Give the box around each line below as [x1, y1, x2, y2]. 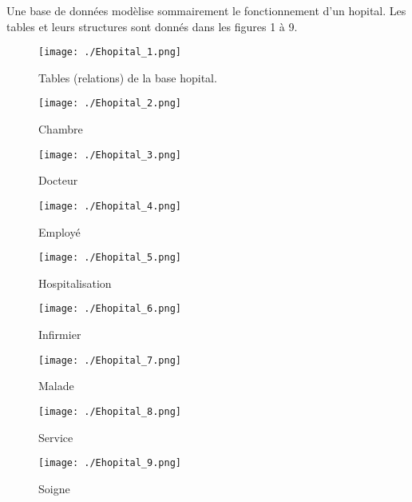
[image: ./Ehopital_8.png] [38, 405, 181, 417]
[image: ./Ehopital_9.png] [38, 457, 181, 469]
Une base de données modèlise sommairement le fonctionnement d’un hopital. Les [6, 2, 406, 18]
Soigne [38, 480, 70, 496]
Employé [38, 223, 81, 240]
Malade [38, 377, 74, 394]
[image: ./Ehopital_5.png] [38, 252, 181, 264]
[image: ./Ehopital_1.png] [38, 46, 181, 58]
